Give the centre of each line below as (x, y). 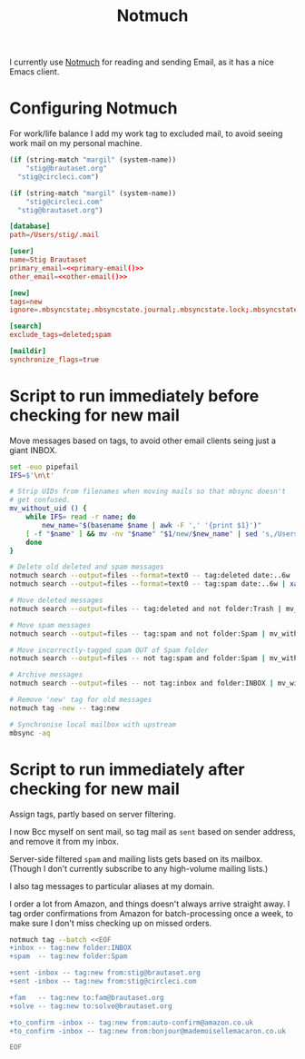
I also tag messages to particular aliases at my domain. (112, 886)
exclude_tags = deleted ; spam (60, 335)
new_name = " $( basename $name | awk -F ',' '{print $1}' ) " (152, 525)
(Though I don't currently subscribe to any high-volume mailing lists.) (139, 868)
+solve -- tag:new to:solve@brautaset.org (91, 1006)
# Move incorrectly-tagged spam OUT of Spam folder (109, 650)
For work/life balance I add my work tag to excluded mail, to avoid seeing (146, 134)
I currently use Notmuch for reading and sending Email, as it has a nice (142, 62)
